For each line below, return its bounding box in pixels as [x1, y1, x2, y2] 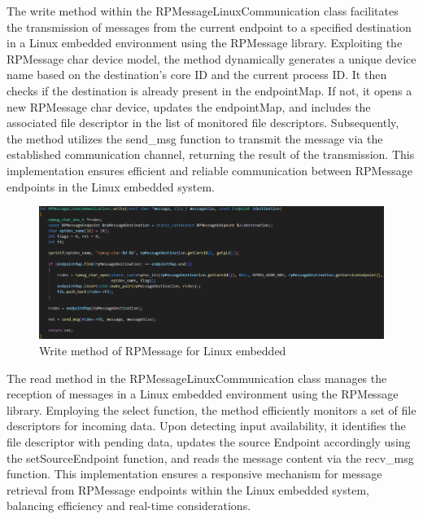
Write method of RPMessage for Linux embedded [39, 342, 286, 359]
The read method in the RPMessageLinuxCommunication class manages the [7, 369, 387, 386]
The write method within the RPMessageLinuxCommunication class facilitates [7, 2, 399, 19]
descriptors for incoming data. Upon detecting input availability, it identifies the [7, 417, 406, 434]
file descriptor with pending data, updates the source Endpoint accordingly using [7, 433, 411, 450]
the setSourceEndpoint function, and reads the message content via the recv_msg [7, 449, 414, 466]
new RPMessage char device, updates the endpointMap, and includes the [7, 98, 371, 115]
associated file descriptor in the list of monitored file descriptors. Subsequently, [7, 114, 399, 131]
